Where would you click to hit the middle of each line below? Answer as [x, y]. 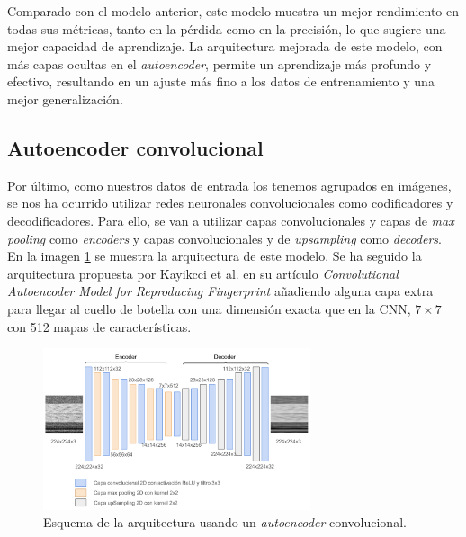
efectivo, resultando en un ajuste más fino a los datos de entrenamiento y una [221, 81]
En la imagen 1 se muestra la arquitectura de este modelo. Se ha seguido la [215, 256]
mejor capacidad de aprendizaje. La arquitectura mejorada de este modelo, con [225, 46]
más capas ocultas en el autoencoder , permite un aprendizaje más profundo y [220, 63]
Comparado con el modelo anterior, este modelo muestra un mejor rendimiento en [233, 11]
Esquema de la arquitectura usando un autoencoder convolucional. [225, 522]
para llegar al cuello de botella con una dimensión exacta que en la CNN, [209, 308]
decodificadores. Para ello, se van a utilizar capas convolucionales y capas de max [231, 220]
